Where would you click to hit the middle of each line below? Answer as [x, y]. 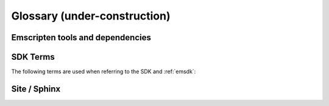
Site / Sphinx [36, 89]
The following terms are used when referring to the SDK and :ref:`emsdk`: [104, 72]
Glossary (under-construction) [91, 16]
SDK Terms [33, 57]
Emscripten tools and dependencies [81, 37]
